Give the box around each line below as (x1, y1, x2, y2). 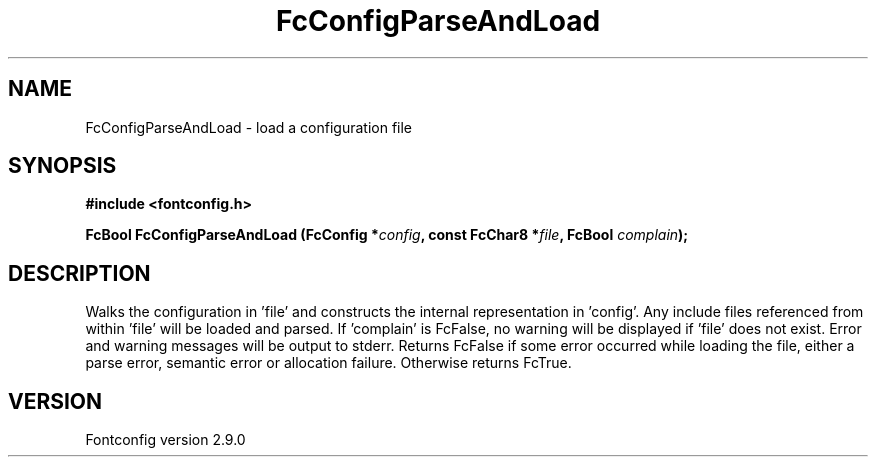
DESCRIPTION (8, 260, 151, 286)
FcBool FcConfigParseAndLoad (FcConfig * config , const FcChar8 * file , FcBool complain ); (85, 226, 689, 244)
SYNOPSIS (8, 153, 117, 179)
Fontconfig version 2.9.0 (85, 431, 246, 449)
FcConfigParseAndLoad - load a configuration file (85, 118, 413, 136)
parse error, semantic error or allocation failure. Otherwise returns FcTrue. (85, 354, 572, 372)
